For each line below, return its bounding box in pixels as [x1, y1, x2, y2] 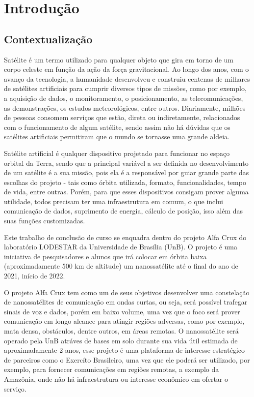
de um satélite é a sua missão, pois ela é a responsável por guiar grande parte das [4, 167, 249, 178]
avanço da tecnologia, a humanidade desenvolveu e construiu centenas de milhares [4, 73, 250, 84]
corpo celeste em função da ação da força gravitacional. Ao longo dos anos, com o [4, 64, 249, 74]
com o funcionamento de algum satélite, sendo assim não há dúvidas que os [4, 122, 230, 132]
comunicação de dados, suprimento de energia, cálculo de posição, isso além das [4, 206, 243, 216]
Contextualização [4, 31, 93, 46]
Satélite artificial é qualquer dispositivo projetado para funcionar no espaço [4, 148, 230, 158]
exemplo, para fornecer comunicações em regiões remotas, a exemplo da [4, 364, 219, 374]
